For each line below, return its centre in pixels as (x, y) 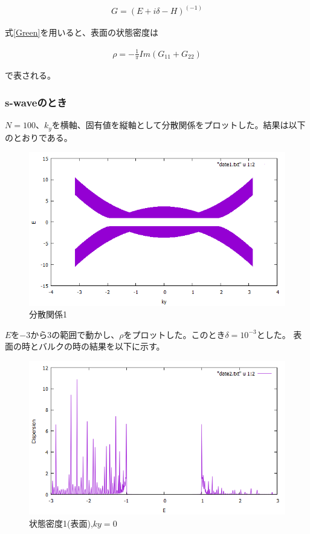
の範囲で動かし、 (86, 334)
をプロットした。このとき (174, 334)
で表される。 (30, 75)
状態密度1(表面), (61, 523)
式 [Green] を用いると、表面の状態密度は (82, 32)
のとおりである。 (39, 137)
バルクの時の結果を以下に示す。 (102, 346)
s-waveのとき (36, 102)
